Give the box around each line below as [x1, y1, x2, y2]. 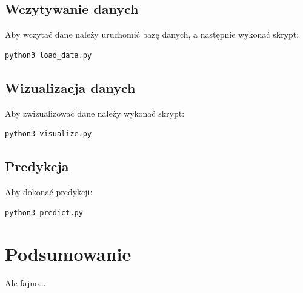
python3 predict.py [5, 208, 83, 217]
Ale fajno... [5, 277, 46, 289]
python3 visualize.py [5, 129, 92, 139]
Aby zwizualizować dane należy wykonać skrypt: [5, 106, 185, 119]
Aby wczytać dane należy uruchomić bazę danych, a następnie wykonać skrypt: [5, 28, 299, 41]
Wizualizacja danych [5, 78, 136, 97]
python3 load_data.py [5, 50, 92, 60]
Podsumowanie [5, 241, 132, 266]
